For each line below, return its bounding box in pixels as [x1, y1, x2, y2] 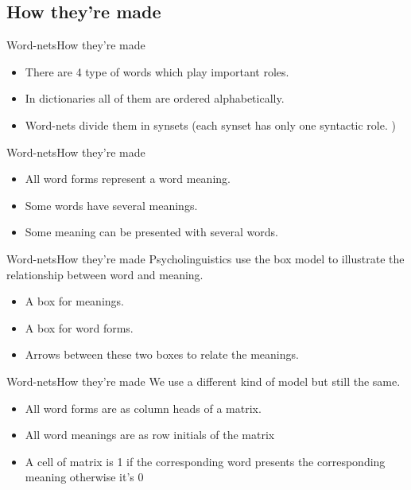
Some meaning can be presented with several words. [25, 224, 278, 240]
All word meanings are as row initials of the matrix [25, 426, 275, 443]
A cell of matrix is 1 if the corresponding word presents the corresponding [25, 453, 386, 469]
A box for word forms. [25, 319, 134, 336]
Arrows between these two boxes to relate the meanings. [25, 346, 299, 363]
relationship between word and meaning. [6, 266, 204, 282]
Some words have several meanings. [25, 196, 198, 213]
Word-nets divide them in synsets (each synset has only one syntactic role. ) [25, 116, 396, 133]
